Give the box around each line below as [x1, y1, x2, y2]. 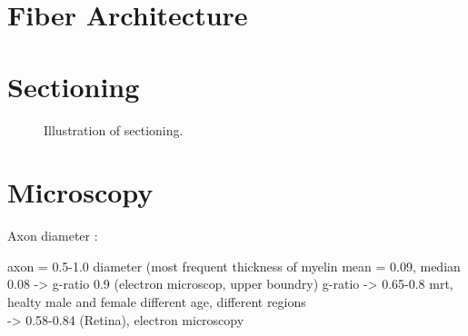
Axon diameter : [7, 226, 98, 245]
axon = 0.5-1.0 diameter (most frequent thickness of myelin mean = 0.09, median [7, 256, 461, 275]
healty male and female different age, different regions [7, 292, 306, 311]
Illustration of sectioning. [44, 120, 184, 139]
